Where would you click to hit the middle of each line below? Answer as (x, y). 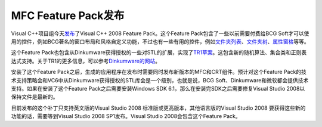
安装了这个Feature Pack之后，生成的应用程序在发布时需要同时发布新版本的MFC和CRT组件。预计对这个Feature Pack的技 (159, 72)
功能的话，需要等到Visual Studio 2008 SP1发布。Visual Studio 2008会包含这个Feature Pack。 (126, 116)
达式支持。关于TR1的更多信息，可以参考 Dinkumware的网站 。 (86, 61)
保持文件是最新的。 (35, 97)
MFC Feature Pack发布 (68, 16)
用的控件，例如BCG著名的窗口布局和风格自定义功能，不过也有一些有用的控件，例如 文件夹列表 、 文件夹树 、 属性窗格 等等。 (160, 41)
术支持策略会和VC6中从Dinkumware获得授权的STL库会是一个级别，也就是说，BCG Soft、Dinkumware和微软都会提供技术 (160, 80)
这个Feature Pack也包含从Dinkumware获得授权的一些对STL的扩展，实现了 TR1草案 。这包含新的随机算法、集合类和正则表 (159, 52)
